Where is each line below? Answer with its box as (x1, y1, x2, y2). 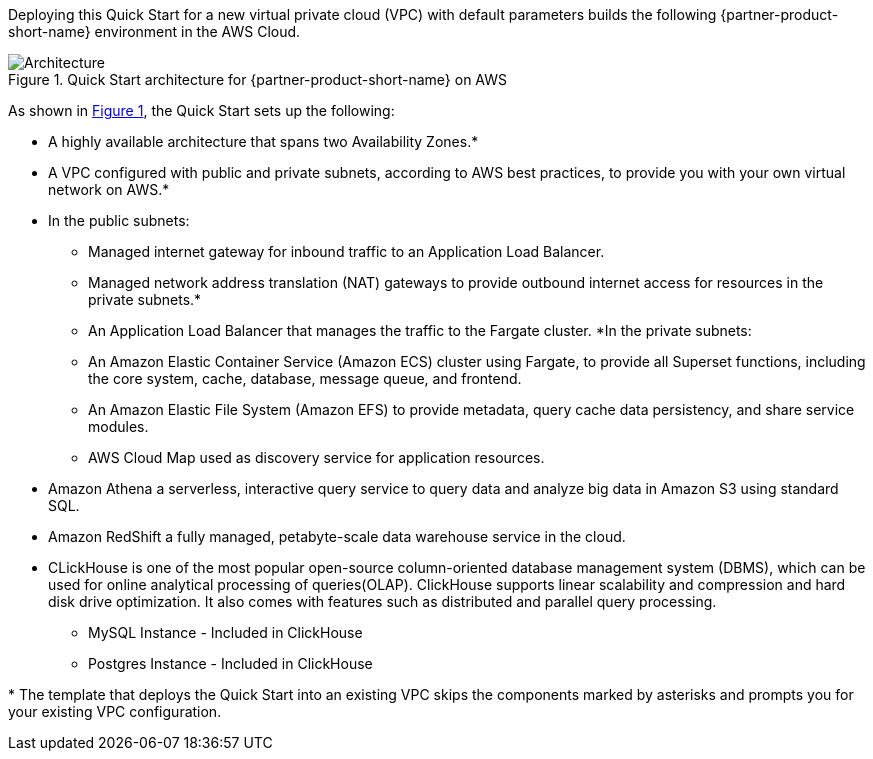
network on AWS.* (48, 181, 170, 198)
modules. (88, 418, 149, 435)
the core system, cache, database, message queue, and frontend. (88, 370, 522, 387)
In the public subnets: (48, 212, 190, 229)
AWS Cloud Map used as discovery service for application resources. (88, 449, 545, 466)
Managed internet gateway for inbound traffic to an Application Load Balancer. (88, 243, 605, 260)
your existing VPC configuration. (8, 703, 222, 720)
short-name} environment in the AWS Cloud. (8, 23, 301, 40)
